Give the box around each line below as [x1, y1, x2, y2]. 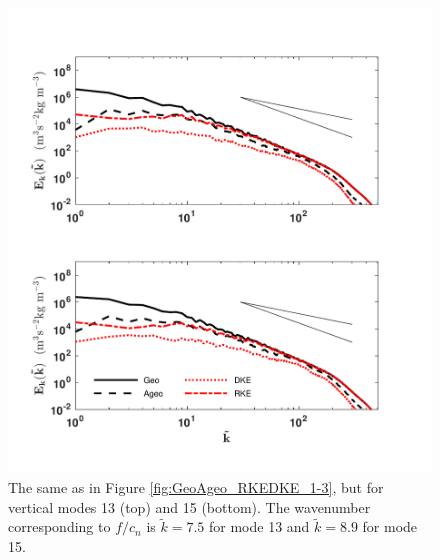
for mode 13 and [208, 516, 310, 537]
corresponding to [8, 516, 111, 537]
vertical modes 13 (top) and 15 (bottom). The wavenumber [8, 496, 371, 517]
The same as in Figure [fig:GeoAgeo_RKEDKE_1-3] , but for [8, 476, 384, 497]
